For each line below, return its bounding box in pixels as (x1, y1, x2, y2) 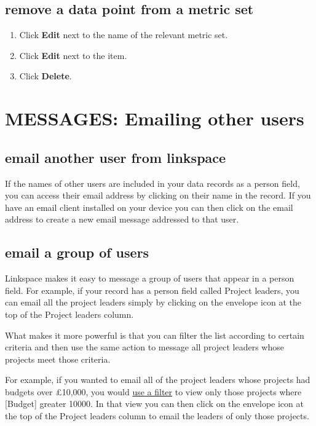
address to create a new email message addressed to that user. (5, 213, 239, 226)
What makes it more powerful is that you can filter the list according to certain (5, 328, 304, 341)
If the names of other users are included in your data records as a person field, (5, 176, 300, 189)
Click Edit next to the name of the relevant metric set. (19, 28, 228, 41)
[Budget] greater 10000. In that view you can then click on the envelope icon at (5, 397, 304, 410)
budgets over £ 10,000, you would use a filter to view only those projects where (5, 385, 302, 398)
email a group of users (5, 243, 149, 262)
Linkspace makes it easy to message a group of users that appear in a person (5, 272, 294, 285)
